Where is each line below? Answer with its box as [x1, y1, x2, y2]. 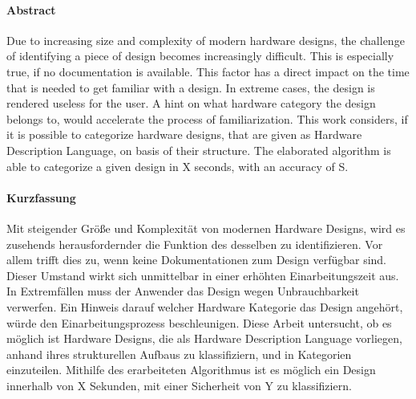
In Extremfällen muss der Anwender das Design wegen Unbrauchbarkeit [6, 283, 359, 299]
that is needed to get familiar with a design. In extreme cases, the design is [6, 79, 375, 96]
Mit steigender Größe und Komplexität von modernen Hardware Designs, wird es [6, 219, 406, 236]
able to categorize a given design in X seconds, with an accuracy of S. [6, 157, 349, 174]
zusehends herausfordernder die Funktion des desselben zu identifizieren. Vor [6, 235, 383, 252]
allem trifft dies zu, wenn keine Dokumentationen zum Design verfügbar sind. [6, 251, 387, 268]
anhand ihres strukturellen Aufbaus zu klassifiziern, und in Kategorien [6, 345, 352, 362]
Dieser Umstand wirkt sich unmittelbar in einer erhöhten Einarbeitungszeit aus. [6, 267, 399, 283]
